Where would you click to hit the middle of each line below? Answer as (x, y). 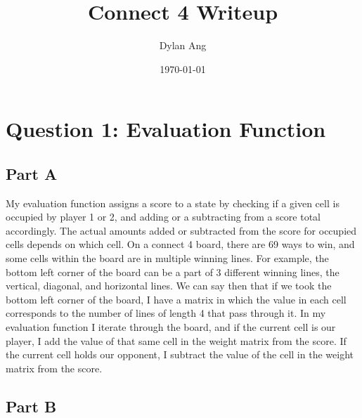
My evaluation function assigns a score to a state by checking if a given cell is (173, 203)
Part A (32, 173)
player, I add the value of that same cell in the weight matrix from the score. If (176, 340)
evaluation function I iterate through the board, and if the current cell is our (171, 327)
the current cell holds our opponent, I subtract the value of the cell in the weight (180, 354)
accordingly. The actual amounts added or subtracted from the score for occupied (181, 230)
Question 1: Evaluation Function (166, 129)
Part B (31, 406)
